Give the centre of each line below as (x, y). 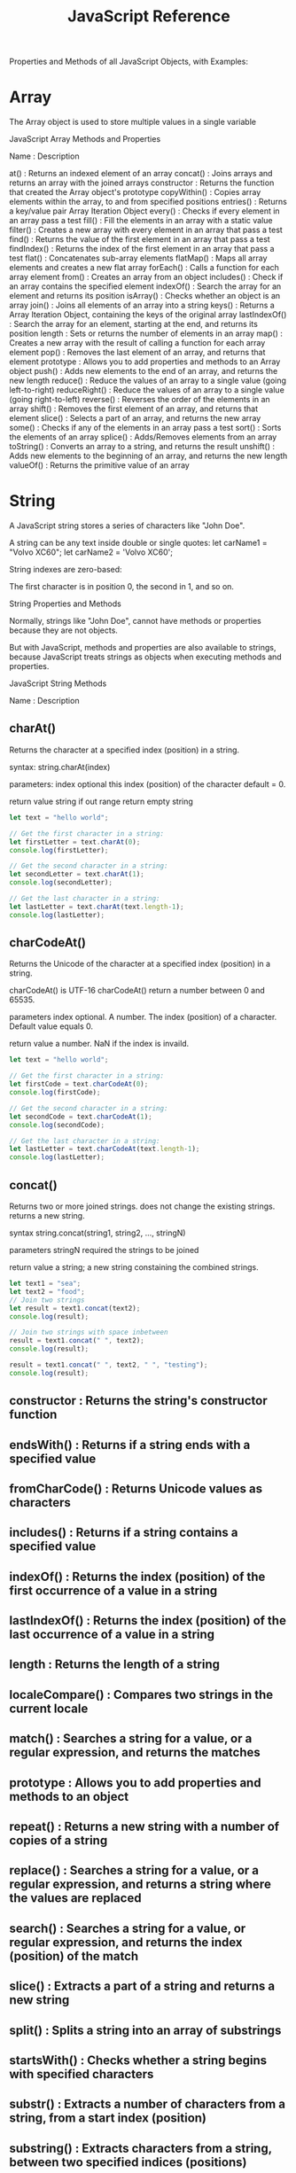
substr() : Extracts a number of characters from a (148, 2104)
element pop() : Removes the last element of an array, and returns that (137, 353)
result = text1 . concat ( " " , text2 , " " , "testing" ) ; (109, 1365)
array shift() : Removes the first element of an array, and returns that (134, 409)
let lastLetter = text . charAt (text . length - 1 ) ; (97, 907)
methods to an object (69, 1796)
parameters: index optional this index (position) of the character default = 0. (148, 784)
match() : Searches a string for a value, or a (131, 1739)
